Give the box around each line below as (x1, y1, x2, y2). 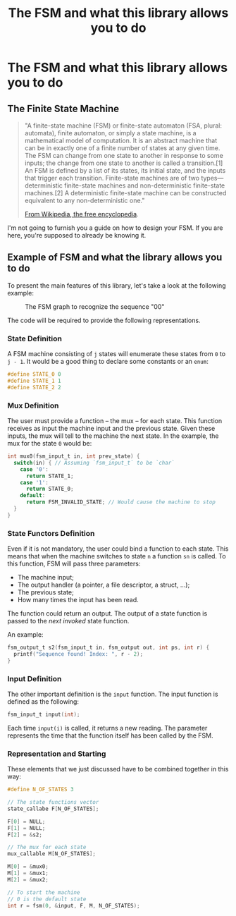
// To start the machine (7, 888, 80, 896)
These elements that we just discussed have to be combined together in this (7, 765, 229, 774)
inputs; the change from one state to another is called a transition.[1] (24, 159, 223, 167)
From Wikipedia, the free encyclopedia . (24, 210, 139, 218)
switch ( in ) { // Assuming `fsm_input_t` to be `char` (13, 459, 175, 466)
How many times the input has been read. (17, 596, 139, 604)
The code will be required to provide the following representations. (7, 316, 201, 324)
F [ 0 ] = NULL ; (7, 818, 46, 825)
